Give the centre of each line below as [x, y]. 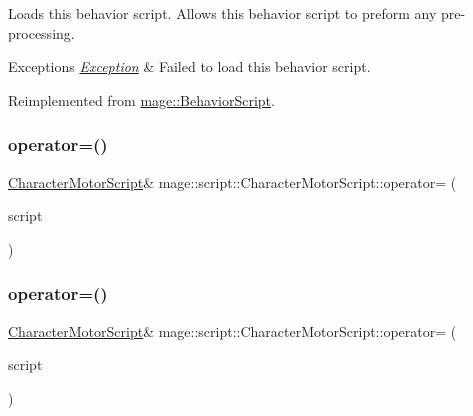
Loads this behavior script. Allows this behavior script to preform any [222, 13]
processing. [41, 32]
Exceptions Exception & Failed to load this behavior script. [189, 66]
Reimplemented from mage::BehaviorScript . [141, 99]
